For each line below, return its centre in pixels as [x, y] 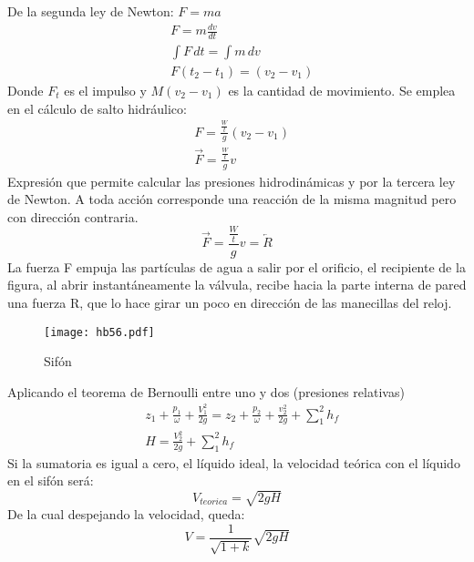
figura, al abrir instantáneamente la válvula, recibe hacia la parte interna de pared [237, 285]
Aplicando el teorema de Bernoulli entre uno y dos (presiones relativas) [206, 391]
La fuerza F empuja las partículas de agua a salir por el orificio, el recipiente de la [237, 266]
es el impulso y [105, 91]
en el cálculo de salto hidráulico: [97, 108]
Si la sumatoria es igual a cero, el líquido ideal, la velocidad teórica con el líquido [234, 462]
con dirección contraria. [73, 216]
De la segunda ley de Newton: [91, 11]
